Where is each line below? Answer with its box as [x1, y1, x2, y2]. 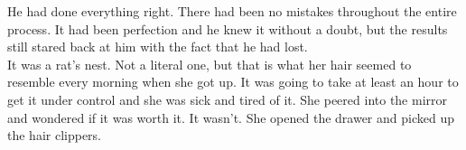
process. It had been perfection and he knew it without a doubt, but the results [7, 19, 448, 38]
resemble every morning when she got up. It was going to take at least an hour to [7, 72, 459, 91]
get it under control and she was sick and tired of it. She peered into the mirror [7, 89, 448, 108]
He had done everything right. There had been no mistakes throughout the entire [7, 2, 457, 20]
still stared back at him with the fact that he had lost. [7, 37, 308, 56]
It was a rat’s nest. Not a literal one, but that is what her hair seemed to [7, 54, 412, 73]
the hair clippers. [7, 126, 102, 145]
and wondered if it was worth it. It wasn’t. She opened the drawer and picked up [7, 108, 454, 127]
